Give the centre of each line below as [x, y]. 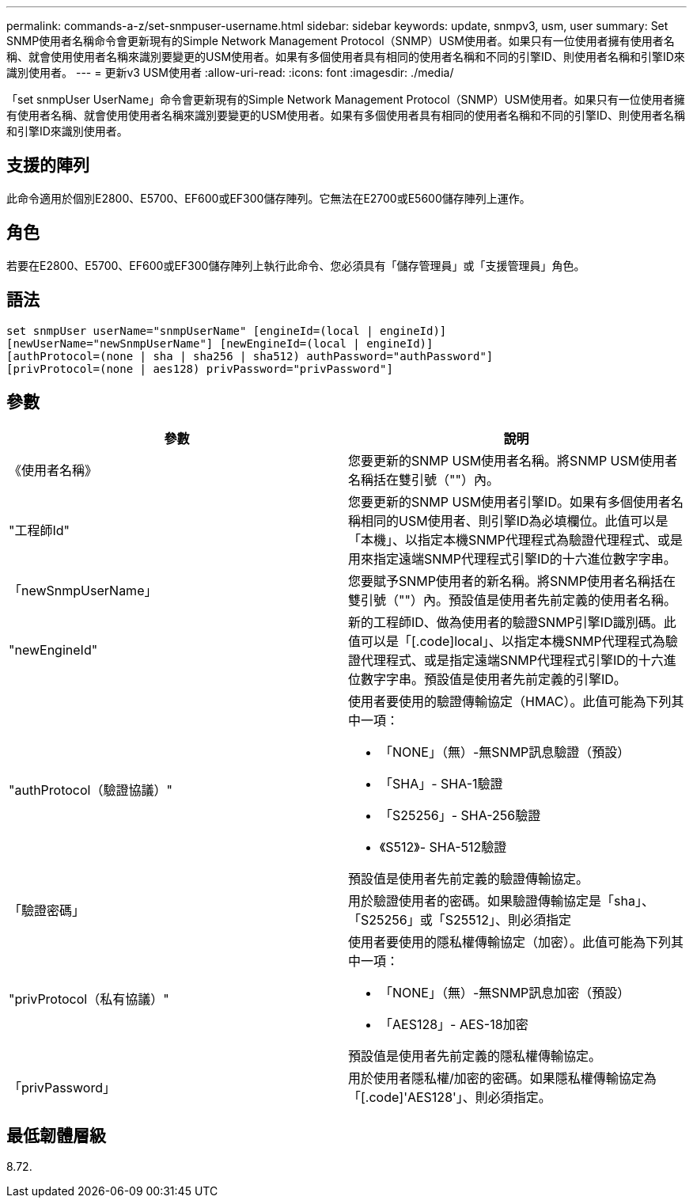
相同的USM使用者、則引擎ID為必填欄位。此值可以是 [515, 521]
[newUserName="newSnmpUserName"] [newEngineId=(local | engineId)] [220, 343]
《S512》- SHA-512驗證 [443, 847]
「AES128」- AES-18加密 [454, 1025]
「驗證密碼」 [47, 911]
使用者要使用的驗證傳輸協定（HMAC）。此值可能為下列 [510, 702]
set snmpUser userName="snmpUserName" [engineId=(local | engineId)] [227, 330]
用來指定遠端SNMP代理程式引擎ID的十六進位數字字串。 [512, 559]
